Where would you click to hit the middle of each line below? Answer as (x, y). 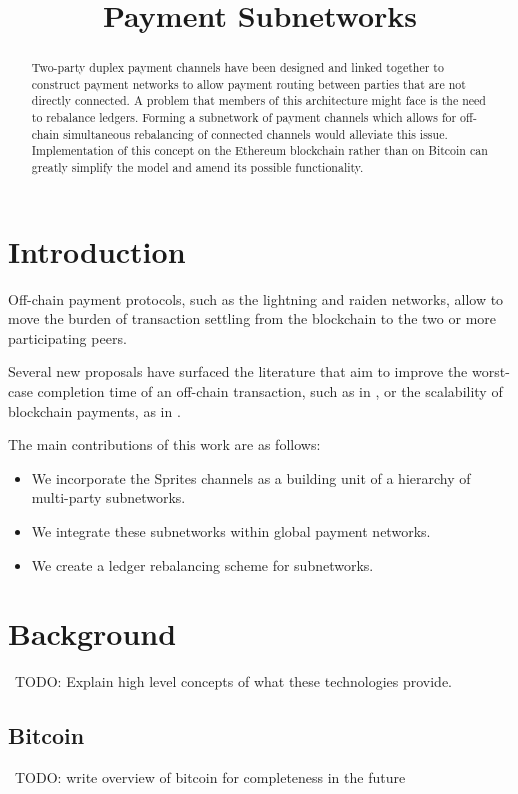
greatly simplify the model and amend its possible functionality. (197, 167)
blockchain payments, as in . (94, 410)
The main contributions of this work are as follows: (164, 444)
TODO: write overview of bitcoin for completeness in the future (210, 777)
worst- (491, 371)
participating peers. (67, 337)
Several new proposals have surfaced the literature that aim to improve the (238, 371)
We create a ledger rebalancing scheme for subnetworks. (202, 564)
